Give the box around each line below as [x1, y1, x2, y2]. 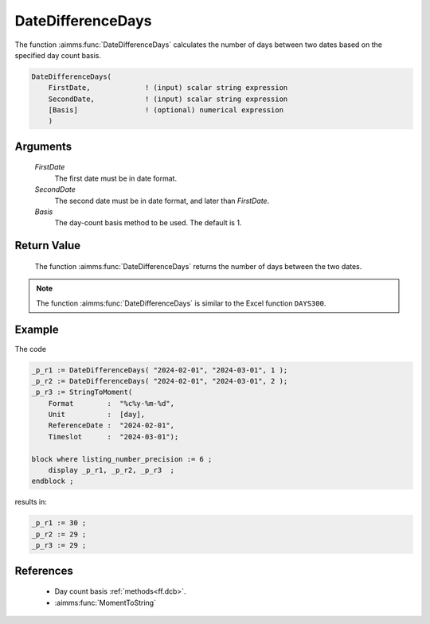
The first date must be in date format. [54, 174, 178, 183]
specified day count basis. [14, 50, 102, 60]
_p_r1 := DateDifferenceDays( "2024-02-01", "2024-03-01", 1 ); [31, 365, 288, 374]
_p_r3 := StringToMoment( [31, 388, 133, 397]
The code [14, 344, 47, 353]
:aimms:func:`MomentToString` [54, 598, 157, 607]
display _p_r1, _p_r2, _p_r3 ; [48, 466, 175, 475]
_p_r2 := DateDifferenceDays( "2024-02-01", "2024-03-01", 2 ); [31, 376, 288, 385]
